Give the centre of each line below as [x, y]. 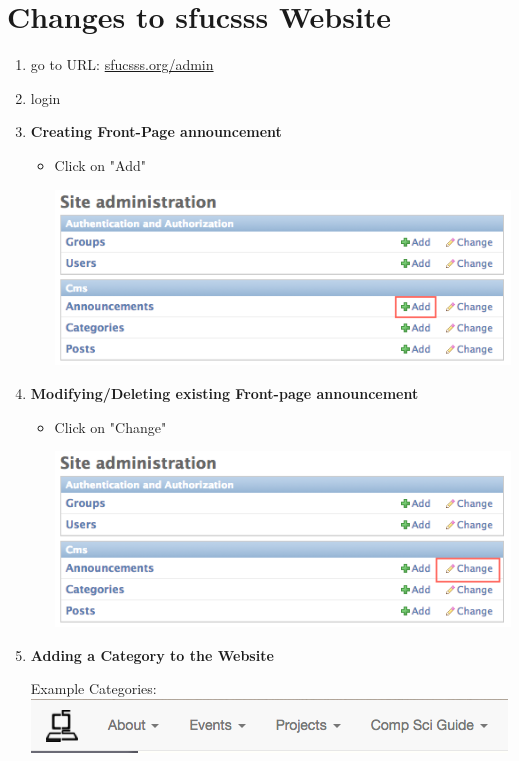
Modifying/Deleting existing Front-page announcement [224, 392]
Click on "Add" [100, 164]
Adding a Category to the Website [152, 654]
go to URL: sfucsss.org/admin [122, 64]
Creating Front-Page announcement [156, 131]
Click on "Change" [110, 426]
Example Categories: [93, 688]
